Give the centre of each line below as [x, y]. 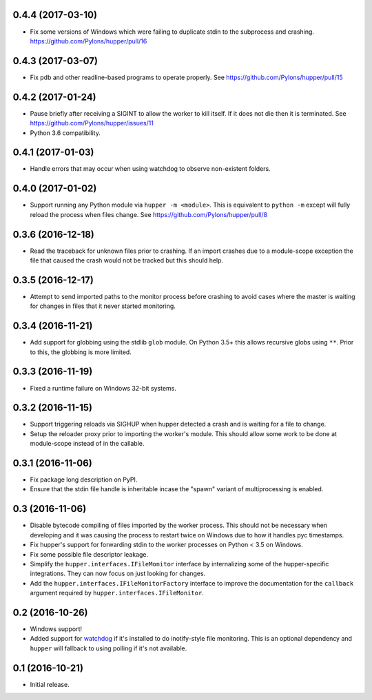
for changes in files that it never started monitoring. [103, 306]
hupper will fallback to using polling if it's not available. [108, 648]
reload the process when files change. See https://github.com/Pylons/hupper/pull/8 [149, 214]
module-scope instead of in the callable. [87, 444]
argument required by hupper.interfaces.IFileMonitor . [117, 593]
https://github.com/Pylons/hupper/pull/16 [89, 41]
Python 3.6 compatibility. [65, 133]
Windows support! [56, 629]
